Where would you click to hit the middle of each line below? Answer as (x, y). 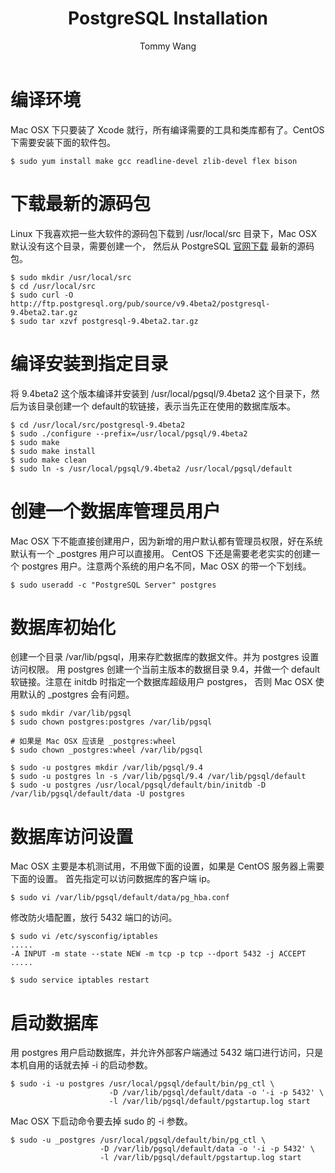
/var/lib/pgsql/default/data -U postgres (98, 794)
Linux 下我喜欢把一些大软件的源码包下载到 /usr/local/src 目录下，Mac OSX (164, 233)
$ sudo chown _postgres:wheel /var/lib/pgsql (106, 750)
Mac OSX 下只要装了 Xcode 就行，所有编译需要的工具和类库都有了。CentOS (167, 129)
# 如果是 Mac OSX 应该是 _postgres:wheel (93, 742)
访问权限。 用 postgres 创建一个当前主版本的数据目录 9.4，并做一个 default (165, 669)
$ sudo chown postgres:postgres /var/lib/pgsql (111, 722)
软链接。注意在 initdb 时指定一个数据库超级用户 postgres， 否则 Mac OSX (161, 682)
